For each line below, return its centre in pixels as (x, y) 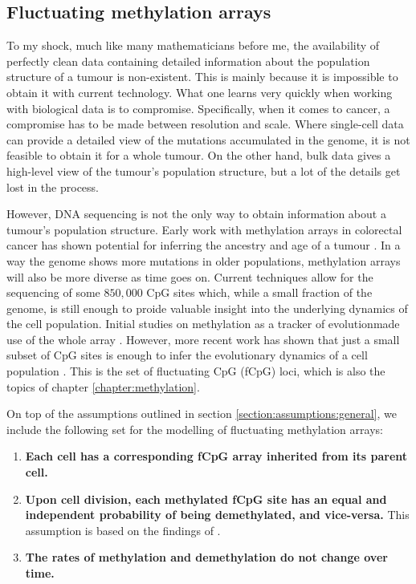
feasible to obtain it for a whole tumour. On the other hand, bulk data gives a (199, 155)
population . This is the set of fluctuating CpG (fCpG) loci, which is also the (196, 371)
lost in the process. (53, 187)
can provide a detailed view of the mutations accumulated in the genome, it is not (208, 139)
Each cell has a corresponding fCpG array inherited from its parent (216, 456)
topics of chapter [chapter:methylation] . (103, 386)
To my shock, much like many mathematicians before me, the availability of (193, 45)
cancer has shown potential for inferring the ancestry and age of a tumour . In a (204, 245)
